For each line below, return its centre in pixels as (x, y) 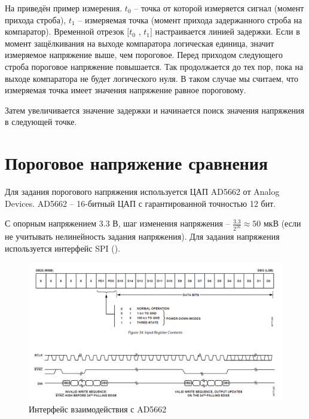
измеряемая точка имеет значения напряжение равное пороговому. (126, 90)
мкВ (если (282, 223)
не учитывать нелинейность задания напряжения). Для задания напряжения (142, 236)
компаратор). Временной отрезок (65, 31)
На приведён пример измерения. (64, 8)
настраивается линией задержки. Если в (227, 31)
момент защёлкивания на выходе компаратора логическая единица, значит (140, 43)
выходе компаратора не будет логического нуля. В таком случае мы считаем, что (152, 78)
